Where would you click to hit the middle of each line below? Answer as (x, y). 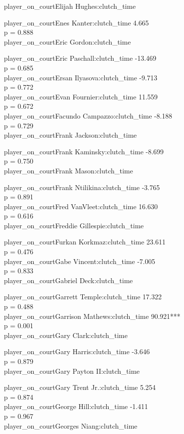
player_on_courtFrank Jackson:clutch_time (70, 135)
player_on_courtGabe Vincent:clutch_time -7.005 (80, 261)
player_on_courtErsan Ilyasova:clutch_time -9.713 (81, 77)
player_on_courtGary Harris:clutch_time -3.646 (77, 351)
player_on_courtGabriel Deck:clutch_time (69, 280)
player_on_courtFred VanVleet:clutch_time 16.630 (81, 206)
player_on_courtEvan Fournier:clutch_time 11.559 (81, 96)
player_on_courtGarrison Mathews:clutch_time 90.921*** (92, 316)
